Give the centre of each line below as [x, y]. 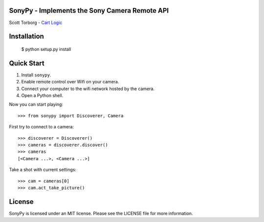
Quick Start [27, 63]
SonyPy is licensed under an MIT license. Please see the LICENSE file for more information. [101, 213]
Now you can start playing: [36, 104]
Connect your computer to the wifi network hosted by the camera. [88, 89]
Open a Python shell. [42, 95]
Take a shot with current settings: [43, 170]
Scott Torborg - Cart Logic [36, 23]
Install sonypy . [36, 75]
